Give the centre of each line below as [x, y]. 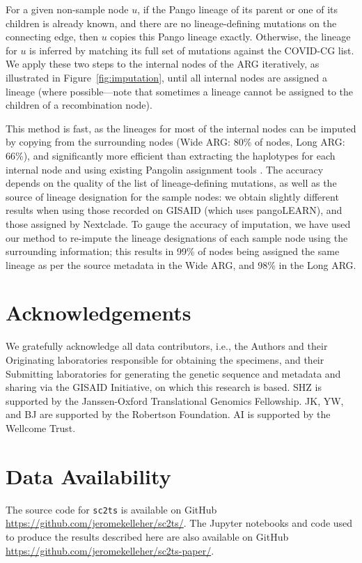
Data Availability [88, 476]
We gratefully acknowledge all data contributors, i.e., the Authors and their [167, 346]
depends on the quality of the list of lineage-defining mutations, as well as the [171, 183]
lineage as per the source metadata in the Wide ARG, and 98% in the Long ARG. [181, 264]
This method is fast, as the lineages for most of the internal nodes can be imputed [181, 128]
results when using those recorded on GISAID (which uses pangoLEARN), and [174, 210]
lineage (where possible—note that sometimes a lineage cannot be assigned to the [179, 91]
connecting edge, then [52, 37]
